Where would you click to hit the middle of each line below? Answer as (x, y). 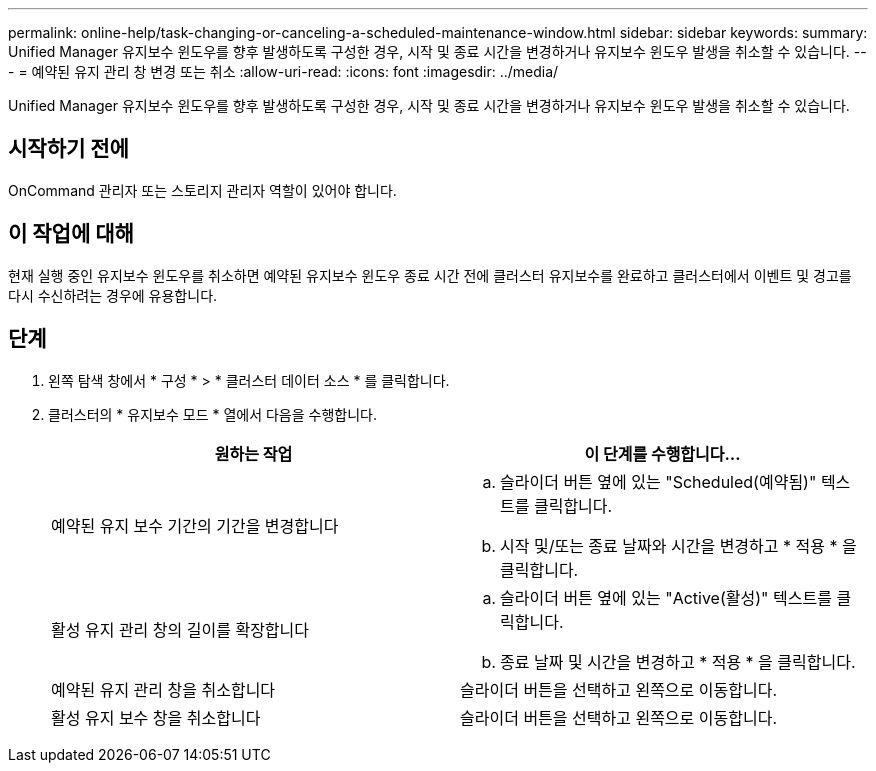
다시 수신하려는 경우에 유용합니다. (113, 295)
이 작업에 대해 (71, 234)
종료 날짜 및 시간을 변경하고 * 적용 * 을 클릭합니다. (678, 661)
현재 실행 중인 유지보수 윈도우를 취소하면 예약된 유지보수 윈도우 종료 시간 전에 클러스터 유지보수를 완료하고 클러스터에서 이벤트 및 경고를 (430, 275)
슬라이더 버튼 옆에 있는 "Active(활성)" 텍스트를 (666, 597)
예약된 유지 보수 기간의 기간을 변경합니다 (195, 525)
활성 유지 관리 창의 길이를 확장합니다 (180, 629)
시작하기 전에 (68, 149)
